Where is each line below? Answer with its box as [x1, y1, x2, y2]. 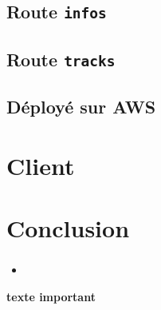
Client [6, 149, 75, 181]
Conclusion [6, 212, 130, 244]
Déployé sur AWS [6, 94, 156, 119]
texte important [6, 288, 96, 304]
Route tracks [6, 46, 116, 71]
